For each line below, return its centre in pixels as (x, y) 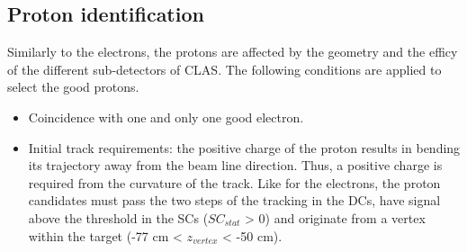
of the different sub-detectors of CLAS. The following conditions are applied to (225, 69)
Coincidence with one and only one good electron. (166, 117)
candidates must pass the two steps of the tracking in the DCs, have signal (234, 200)
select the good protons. (73, 87)
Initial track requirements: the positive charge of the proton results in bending (244, 147)
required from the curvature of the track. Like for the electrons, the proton (234, 182)
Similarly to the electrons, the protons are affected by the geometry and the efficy (233, 52)
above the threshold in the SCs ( (118, 217)
